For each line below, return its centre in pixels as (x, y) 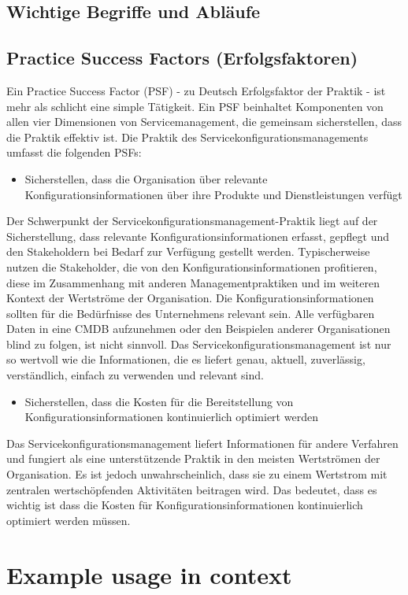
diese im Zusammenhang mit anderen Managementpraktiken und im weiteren (193, 282)
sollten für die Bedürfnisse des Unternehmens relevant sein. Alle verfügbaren (191, 313)
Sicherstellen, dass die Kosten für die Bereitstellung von (159, 401)
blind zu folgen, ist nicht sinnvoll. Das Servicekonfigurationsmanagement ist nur (199, 344)
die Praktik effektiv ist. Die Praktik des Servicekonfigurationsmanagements (187, 137)
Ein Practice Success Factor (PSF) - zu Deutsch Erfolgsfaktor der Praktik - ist (196, 90)
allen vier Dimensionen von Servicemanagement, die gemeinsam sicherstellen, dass (204, 122)
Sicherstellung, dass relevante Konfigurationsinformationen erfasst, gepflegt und (198, 236)
